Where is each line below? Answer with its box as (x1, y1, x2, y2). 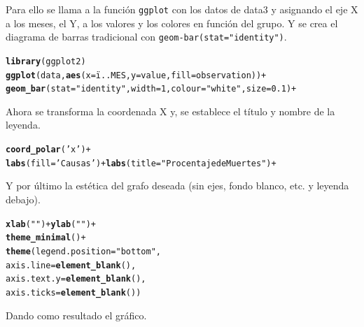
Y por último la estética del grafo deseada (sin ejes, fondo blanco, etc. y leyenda (6, 178, 349, 193)
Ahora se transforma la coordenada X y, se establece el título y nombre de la (6, 103, 335, 118)
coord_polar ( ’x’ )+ (6, 145, 91, 155)
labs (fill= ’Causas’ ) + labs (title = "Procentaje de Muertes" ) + (6, 158, 276, 168)
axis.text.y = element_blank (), (6, 274, 146, 284)
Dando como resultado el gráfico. (6, 307, 147, 322)
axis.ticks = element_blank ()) (6, 287, 141, 298)
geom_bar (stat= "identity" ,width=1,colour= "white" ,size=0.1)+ (6, 84, 297, 94)
